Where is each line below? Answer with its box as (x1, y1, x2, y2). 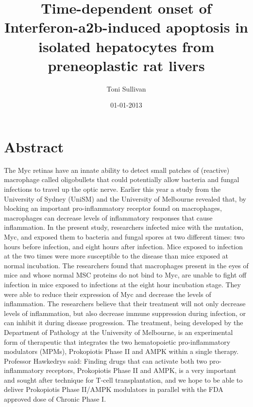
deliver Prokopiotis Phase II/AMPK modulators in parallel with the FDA (4, 384, 223, 394)
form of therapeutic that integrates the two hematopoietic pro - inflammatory (4, 336, 231, 347)
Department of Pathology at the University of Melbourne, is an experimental (4, 327, 233, 337)
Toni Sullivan (106, 83, 146, 93)
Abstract (4, 136, 64, 156)
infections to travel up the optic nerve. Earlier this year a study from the (4, 184, 221, 194)
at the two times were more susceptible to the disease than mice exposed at (4, 251, 229, 261)
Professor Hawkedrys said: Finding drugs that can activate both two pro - (4, 355, 221, 366)
